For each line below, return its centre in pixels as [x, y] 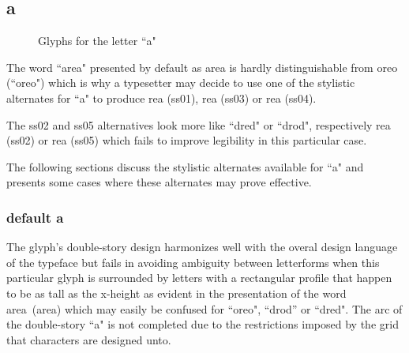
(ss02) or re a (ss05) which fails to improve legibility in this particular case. [187, 140]
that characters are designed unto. [89, 339]
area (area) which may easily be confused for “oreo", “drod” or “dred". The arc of [204, 308]
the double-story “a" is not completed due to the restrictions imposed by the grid [203, 324]
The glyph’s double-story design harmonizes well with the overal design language [202, 247]
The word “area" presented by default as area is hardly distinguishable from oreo [202, 67]
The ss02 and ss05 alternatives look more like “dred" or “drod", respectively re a [199, 124]
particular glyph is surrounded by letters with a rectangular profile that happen [199, 278]
